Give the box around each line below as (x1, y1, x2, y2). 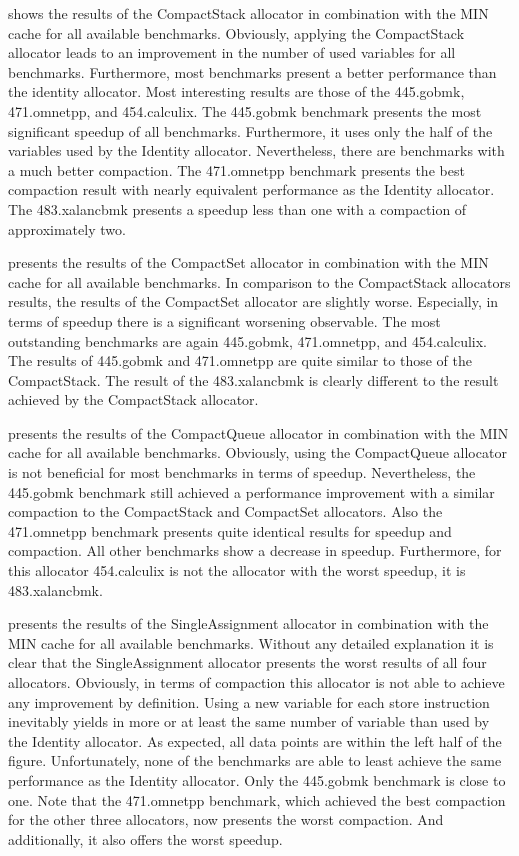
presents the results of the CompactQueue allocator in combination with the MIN (8, 422, 509, 443)
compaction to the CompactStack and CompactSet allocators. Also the (8, 501, 443, 522)
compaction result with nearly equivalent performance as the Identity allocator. (8, 179, 495, 200)
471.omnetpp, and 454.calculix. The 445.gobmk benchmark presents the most (8, 100, 482, 121)
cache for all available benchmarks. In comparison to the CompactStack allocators (8, 271, 511, 292)
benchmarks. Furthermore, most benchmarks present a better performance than (8, 61, 497, 82)
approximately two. (8, 218, 126, 239)
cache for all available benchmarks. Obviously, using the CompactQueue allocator (8, 442, 507, 463)
